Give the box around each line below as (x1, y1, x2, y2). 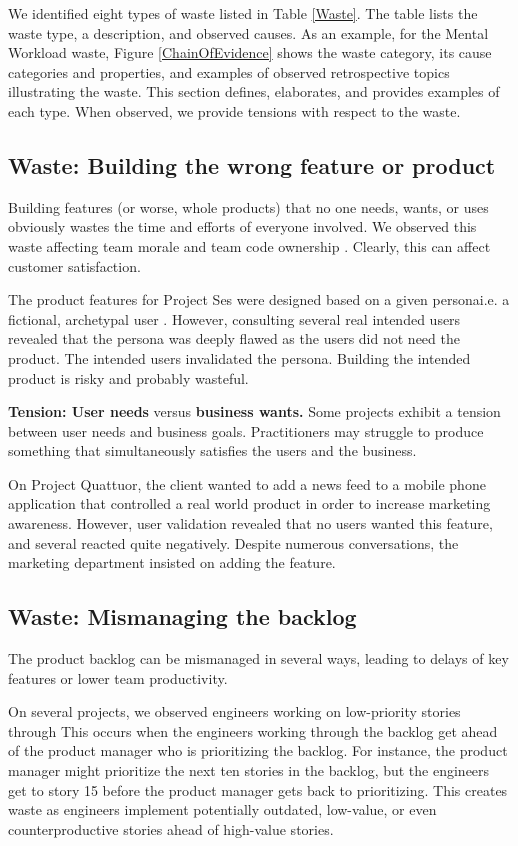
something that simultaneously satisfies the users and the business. (8, 440, 417, 461)
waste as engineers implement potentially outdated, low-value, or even (8, 799, 437, 820)
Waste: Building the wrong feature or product (8, 149, 496, 180)
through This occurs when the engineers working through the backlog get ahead (8, 720, 498, 741)
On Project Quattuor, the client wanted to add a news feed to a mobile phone (8, 473, 486, 494)
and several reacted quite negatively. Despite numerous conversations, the (8, 532, 459, 553)
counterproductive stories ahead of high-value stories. (8, 818, 334, 839)
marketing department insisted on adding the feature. (8, 552, 336, 573)
